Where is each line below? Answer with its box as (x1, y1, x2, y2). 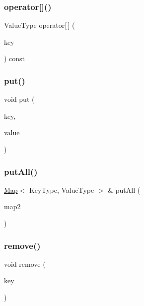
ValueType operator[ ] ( (4, 20, 75, 30)
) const (4, 53, 25, 64)
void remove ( (4, 258, 46, 269)
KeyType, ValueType (29, 184, 94, 195)
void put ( (4, 94, 35, 104)
